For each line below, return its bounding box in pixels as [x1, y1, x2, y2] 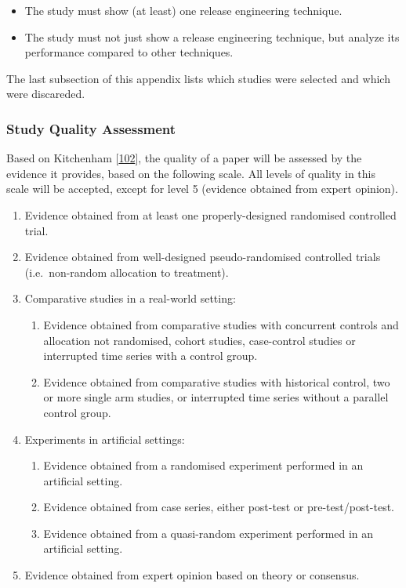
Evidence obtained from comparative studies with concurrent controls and [43, 316, 399, 332]
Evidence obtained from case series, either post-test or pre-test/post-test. [43, 499, 394, 515]
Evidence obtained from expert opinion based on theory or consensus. [24, 567, 360, 583]
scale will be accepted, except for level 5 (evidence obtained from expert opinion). [6, 180, 398, 197]
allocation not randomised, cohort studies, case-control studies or [43, 332, 356, 348]
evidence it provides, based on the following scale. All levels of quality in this [6, 165, 375, 181]
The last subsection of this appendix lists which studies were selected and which [6, 70, 390, 86]
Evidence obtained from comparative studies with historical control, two [43, 373, 390, 390]
